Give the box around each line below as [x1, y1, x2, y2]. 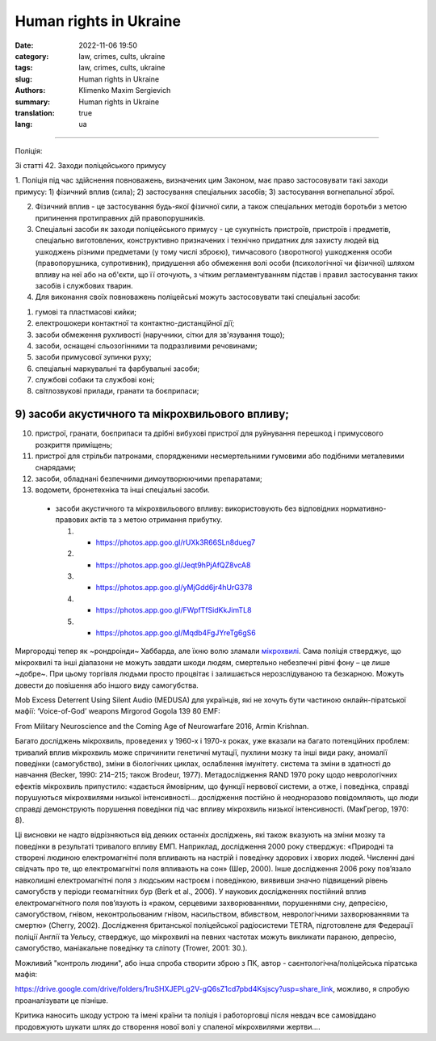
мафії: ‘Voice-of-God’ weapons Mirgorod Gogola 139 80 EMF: [15, 706, 221, 716]
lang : [15, 120, 33, 129]
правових [55, 515, 89, 525]
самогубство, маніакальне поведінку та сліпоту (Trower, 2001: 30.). [15, 943, 248, 953]
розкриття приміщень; [35, 440, 113, 449]
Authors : [15, 86, 46, 95]
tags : [15, 63, 33, 73]
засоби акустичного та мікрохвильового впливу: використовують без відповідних [55, 504, 339, 513]
